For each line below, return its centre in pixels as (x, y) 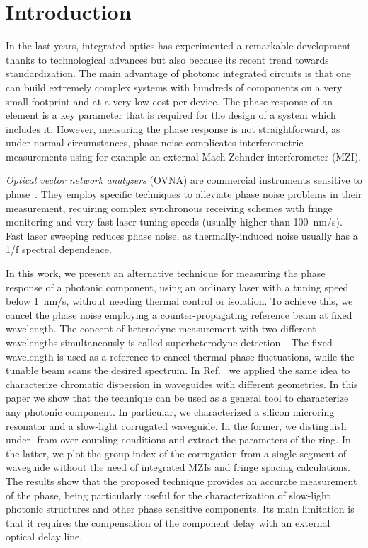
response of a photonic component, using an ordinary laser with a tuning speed (177, 287)
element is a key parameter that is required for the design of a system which (171, 115)
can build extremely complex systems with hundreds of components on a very (174, 87)
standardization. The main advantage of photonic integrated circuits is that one (179, 73)
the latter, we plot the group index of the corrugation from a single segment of (176, 453)
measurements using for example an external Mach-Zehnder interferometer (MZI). (184, 156)
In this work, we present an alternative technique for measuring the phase (166, 273)
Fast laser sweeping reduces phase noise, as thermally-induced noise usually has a (182, 235)
